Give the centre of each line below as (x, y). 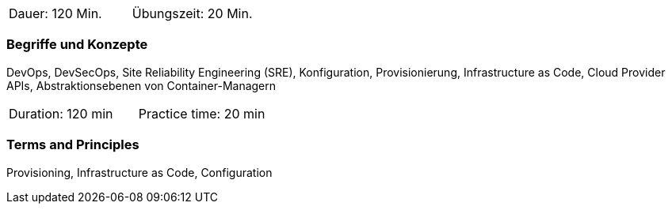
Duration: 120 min (61, 113)
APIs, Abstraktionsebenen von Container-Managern (141, 85)
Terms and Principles (73, 145)
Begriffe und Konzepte (77, 45)
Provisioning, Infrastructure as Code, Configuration (139, 172)
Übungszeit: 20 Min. (192, 13)
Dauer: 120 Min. (55, 13)
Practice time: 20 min (202, 113)
